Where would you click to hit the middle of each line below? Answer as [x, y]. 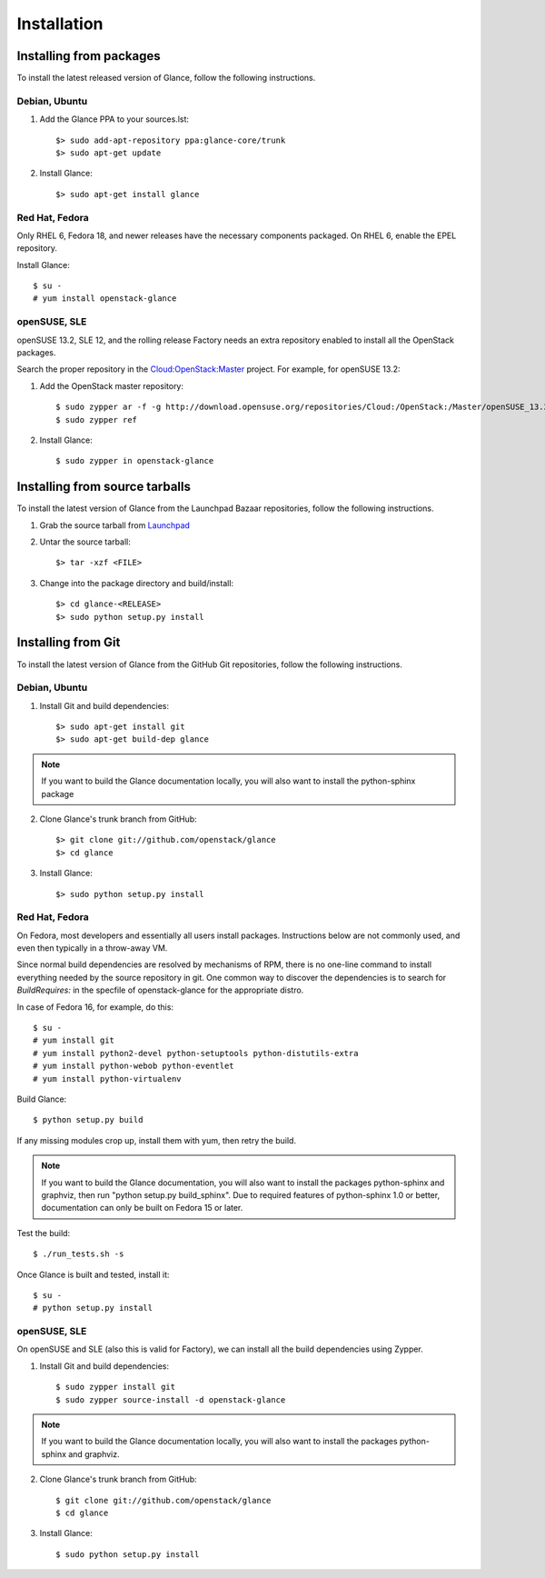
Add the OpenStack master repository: [112, 385]
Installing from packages [89, 56]
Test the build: [44, 1233]
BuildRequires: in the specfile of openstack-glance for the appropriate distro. [160, 990]
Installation [60, 24]
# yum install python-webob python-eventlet [134, 1066]
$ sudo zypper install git [116, 1387]
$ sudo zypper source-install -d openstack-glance [171, 1399]
